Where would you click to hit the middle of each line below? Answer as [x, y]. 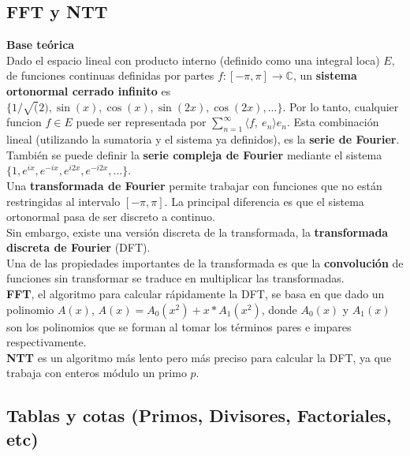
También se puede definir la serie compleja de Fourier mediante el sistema [194, 154]
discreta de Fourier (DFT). [78, 247]
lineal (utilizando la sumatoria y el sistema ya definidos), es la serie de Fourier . [203, 139]
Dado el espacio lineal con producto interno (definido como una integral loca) [193, 60]
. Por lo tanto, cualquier [341, 106]
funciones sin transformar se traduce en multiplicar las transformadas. [175, 278]
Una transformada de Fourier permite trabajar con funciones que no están [194, 185]
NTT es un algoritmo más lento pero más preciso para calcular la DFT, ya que [199, 357]
